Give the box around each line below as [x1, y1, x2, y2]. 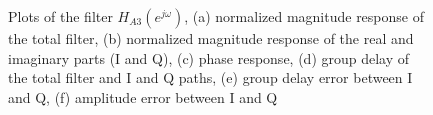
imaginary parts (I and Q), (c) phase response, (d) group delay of [8, 47, 410, 68]
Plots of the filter [8, 6, 113, 26]
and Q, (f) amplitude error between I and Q [8, 86, 278, 107]
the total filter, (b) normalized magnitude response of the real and [8, 28, 414, 48]
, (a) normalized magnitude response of [184, 6, 424, 26]
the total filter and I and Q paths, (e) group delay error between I [8, 67, 413, 88]
